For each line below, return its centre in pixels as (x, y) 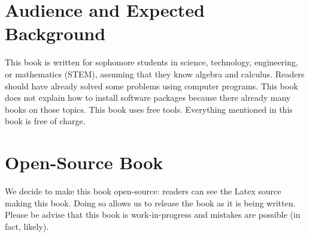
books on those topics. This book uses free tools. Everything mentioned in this (149, 109)
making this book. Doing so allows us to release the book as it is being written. (150, 202)
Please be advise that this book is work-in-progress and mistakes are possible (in (153, 214)
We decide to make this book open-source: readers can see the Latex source (143, 191)
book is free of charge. (45, 121)
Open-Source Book (84, 162)
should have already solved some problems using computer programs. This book (152, 85)
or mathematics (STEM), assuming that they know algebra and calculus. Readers (155, 73)
